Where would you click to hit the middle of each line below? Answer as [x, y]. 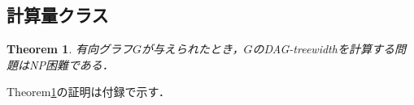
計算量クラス [58, 15]
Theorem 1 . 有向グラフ [70, 49]
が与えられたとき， [193, 49]
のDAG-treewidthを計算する [323, 49]
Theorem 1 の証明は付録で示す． [88, 92]
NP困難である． [71, 64]
